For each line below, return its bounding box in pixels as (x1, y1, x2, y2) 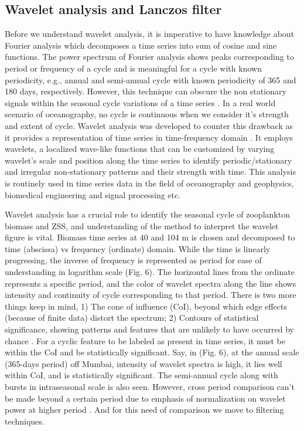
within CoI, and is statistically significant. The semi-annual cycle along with (5, 369, 278, 381)
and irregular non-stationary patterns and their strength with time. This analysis (5, 165, 296, 178)
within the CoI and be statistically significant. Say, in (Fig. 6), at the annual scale (5, 346, 299, 358)
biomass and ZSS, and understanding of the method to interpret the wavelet (5, 219, 279, 232)
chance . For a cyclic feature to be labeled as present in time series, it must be (5, 334, 286, 347)
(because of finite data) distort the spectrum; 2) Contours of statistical (5, 311, 259, 324)
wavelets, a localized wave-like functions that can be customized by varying (5, 142, 275, 155)
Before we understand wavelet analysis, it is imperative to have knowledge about (5, 28, 295, 40)
